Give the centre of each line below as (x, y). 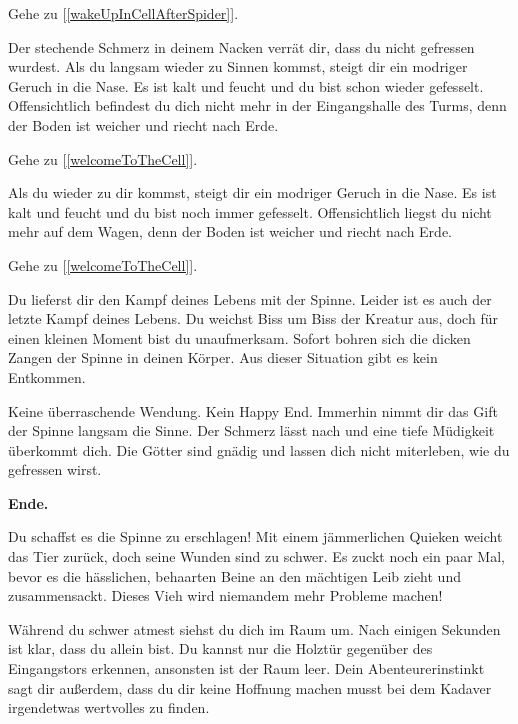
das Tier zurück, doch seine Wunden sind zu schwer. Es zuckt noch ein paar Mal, (256, 556)
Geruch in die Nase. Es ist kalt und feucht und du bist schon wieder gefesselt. (246, 85)
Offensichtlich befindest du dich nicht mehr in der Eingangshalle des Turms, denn (257, 105)
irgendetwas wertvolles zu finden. (109, 707)
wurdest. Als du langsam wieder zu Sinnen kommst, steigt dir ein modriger (238, 66)
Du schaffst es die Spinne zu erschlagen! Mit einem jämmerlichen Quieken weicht (255, 536)
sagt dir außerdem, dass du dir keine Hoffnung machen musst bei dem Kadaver (250, 687)
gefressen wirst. (55, 469)
